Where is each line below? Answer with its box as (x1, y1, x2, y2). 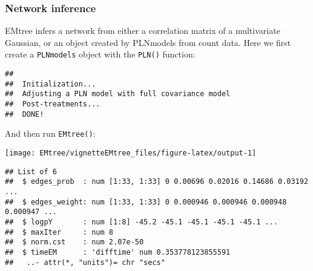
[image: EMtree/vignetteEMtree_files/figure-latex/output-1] (5, 149, 257, 157)
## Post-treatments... (5, 100, 100, 109)
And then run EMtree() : (5, 127, 96, 140)
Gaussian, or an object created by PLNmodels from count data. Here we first (5, 36, 291, 48)
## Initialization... (5, 79, 96, 88)
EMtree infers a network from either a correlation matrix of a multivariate (5, 24, 280, 37)
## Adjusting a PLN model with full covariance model (5, 90, 231, 99)
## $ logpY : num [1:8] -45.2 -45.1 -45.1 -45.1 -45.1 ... (5, 217, 278, 226)
